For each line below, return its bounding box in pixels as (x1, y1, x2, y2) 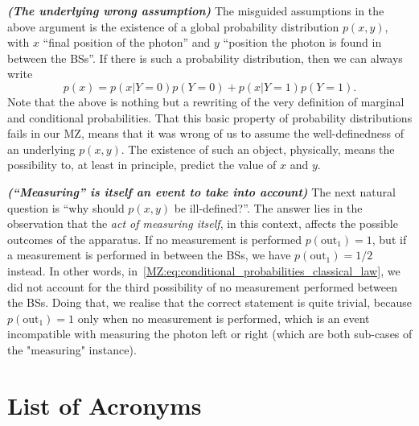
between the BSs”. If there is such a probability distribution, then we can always (7, 49, 403, 66)
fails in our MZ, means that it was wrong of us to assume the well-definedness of (7, 125, 404, 142)
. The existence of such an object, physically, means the (121, 140, 395, 157)
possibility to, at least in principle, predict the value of (7, 156, 277, 173)
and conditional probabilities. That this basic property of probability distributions (7, 109, 413, 126)
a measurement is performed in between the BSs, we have (7, 246, 291, 263)
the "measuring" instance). (7, 341, 137, 358)
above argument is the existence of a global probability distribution (7, 18, 339, 35)
